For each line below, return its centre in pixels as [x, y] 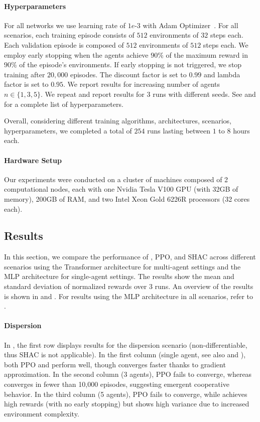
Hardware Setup [33, 160]
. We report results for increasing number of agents [142, 84]
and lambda [222, 74]
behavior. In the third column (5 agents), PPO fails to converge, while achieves [126, 394]
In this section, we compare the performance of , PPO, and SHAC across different [130, 257]
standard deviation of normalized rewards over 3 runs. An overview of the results [129, 286]
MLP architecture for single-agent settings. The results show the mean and [119, 276]
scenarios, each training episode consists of [69, 35]
